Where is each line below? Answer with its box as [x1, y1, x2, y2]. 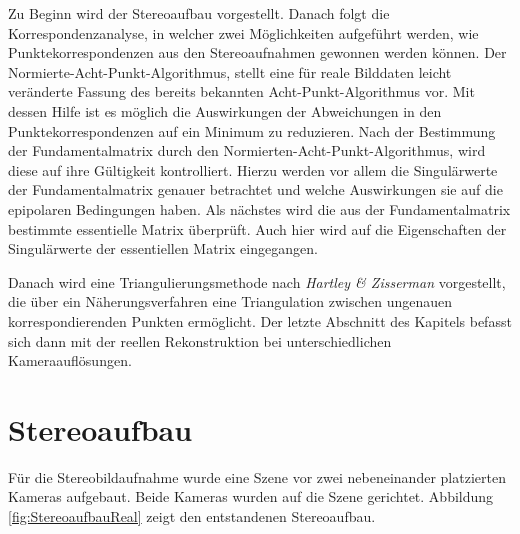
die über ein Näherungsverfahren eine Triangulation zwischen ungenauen [8, 291, 453, 312]
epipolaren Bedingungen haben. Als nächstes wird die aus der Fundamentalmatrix [8, 198, 511, 219]
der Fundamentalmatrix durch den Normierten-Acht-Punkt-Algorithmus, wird [8, 140, 486, 161]
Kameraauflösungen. [8, 350, 132, 371]
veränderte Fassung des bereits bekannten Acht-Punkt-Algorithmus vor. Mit [8, 81, 475, 102]
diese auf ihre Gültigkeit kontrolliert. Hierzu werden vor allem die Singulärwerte [8, 159, 498, 180]
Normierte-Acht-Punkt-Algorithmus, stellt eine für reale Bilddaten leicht [8, 61, 452, 82]
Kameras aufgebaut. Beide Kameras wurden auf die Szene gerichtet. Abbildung [8, 486, 494, 507]
